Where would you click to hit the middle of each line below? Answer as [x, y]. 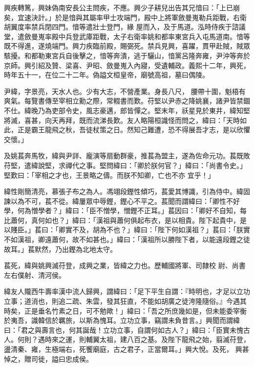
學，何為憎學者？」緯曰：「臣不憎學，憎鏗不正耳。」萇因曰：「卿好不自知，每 [125, 210]
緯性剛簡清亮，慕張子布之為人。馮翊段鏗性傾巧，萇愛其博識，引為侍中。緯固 [127, 191]
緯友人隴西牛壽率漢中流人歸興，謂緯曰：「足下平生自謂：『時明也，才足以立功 [127, 291]
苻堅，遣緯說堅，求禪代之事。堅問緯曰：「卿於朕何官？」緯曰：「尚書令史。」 [125, 165]
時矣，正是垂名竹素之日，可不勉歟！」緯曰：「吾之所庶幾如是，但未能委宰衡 [125, 310]
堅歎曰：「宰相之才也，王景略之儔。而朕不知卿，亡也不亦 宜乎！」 [109, 175]
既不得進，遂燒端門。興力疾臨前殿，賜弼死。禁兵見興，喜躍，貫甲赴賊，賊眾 [127, 46]
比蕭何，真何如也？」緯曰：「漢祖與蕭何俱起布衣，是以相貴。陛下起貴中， [122, 220]
